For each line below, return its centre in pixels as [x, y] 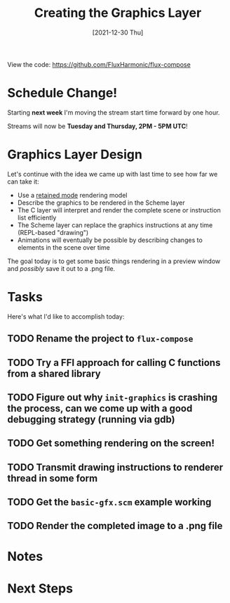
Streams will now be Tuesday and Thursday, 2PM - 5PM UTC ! [97, 126]
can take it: [23, 182]
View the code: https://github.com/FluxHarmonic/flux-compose [99, 64]
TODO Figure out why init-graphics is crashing [113, 397]
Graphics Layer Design [75, 154]
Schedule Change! [62, 93]
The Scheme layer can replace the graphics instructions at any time [115, 225]
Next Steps [40, 588]
